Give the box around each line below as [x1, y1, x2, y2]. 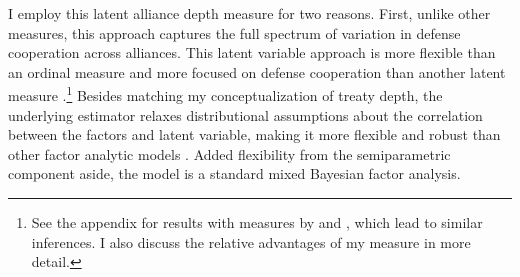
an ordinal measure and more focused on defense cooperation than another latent [8, 61, 506, 82]
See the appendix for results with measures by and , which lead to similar [31, 212, 483, 232]
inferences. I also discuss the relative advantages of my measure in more [31, 231, 471, 252]
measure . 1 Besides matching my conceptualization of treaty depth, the [8, 82, 443, 106]
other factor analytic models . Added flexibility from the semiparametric [8, 143, 451, 164]
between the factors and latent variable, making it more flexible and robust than [8, 124, 501, 145]
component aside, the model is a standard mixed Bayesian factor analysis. [8, 163, 461, 184]
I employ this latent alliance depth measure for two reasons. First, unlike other [8, 3, 491, 23]
